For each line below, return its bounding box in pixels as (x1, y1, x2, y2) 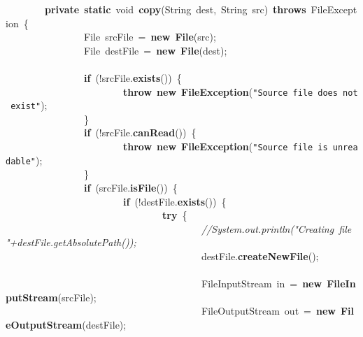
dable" (6, 156, 36, 166)
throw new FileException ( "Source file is (123, 139, 328, 154)
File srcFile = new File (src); (83, 29, 216, 44)
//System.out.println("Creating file (201, 221, 352, 236)
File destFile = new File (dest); (83, 43, 227, 57)
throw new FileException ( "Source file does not (123, 84, 358, 99)
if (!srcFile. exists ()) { (84, 70, 182, 85)
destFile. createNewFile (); (201, 248, 319, 263)
